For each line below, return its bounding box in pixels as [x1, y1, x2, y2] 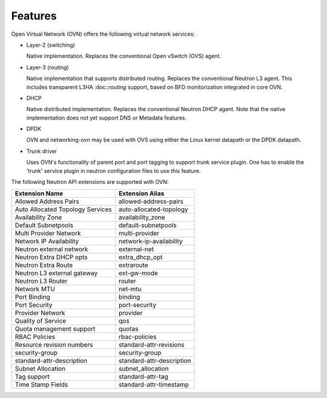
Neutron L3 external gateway [15, 269, 98, 277]
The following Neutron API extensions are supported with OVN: [11, 178, 169, 186]
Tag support [15, 373, 50, 381]
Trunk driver [26, 147, 58, 155]
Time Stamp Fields [15, 380, 68, 389]
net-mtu [118, 285, 142, 294]
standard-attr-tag [118, 373, 168, 381]
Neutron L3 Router [15, 277, 68, 285]
